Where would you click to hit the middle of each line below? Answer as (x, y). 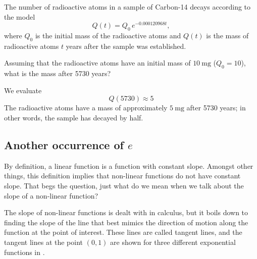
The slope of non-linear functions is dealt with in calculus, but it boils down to (126, 212)
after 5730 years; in (216, 108)
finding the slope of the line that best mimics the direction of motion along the (126, 222)
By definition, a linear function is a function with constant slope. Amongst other (129, 166)
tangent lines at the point (44, 242)
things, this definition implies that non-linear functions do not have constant (122, 176)
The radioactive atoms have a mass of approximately (86, 108)
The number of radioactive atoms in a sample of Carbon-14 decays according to (127, 7)
